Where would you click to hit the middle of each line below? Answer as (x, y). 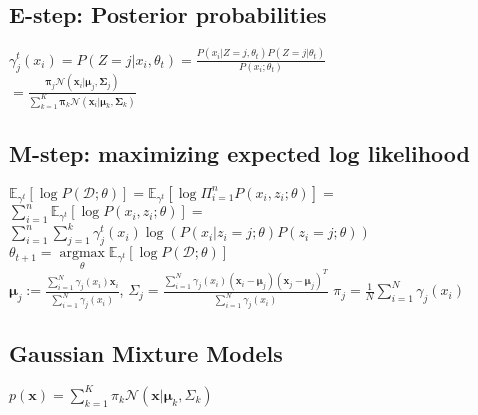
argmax (82, 253)
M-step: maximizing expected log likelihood (239, 152)
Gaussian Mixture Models (146, 352)
